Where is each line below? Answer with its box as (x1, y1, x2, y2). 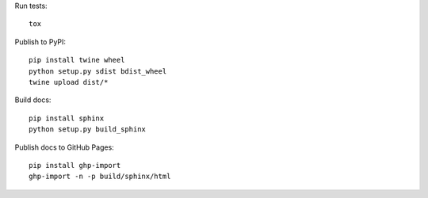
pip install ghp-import (29, 161, 121, 169)
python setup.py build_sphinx (29, 125, 147, 134)
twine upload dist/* (29, 78, 109, 86)
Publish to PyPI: (14, 36, 67, 47)
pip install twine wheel (29, 55, 125, 65)
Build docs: (14, 95, 52, 105)
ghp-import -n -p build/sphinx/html (29, 172, 171, 181)
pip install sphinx (29, 113, 105, 123)
